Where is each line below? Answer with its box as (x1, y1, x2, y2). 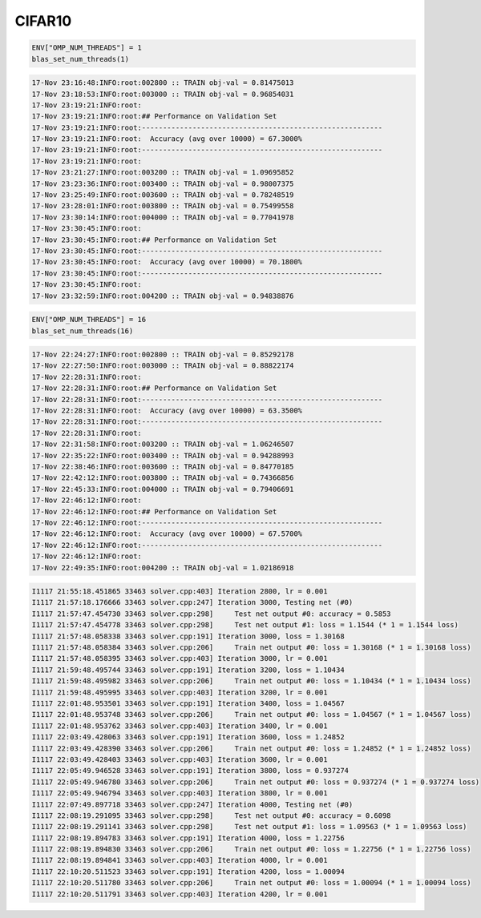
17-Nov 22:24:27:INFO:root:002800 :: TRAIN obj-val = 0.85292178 (31, 350, 294, 360)
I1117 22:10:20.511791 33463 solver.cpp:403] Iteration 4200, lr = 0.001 (31, 889, 328, 899)
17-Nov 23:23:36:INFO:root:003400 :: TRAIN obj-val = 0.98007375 (31, 179, 294, 188)
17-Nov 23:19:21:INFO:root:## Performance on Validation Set (31, 112, 277, 121)
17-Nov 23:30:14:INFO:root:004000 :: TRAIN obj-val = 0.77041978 (31, 212, 294, 222)
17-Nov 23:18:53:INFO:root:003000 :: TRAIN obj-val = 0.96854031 (31, 89, 294, 99)
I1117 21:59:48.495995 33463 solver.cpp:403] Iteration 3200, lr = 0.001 (31, 687, 328, 697)
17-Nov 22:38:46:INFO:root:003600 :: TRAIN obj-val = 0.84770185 (31, 461, 294, 471)
